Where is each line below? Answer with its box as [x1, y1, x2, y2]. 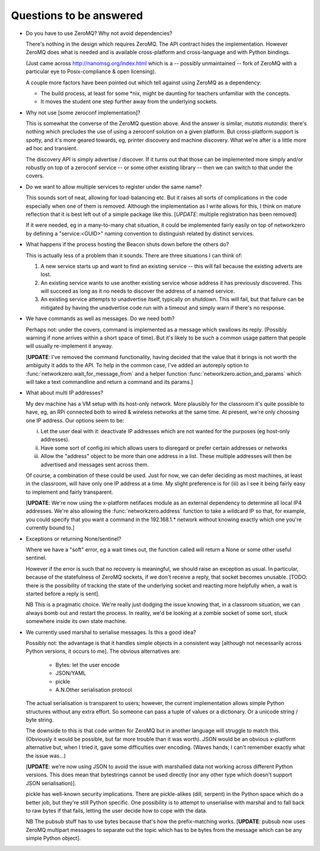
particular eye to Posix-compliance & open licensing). [25, 68, 156, 75]
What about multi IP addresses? [25, 389, 104, 396]
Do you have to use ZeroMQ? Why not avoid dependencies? [25, 30, 172, 37]
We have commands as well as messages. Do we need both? [25, 315, 175, 322]
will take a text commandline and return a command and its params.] [25, 379, 193, 385]
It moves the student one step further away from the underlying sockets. [40, 98, 218, 105]
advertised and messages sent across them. [40, 461, 149, 468]
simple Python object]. [25, 834, 81, 842]
